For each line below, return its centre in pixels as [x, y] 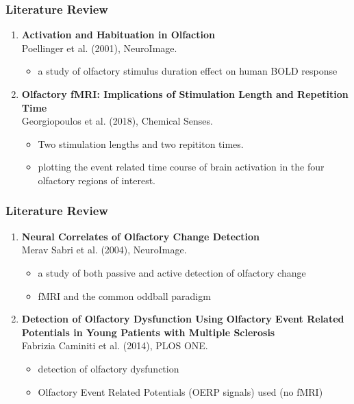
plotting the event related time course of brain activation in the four [181, 167]
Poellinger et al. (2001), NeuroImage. [99, 48]
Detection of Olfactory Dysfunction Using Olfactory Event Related [183, 319]
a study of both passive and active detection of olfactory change [172, 272]
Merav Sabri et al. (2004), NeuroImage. [104, 250]
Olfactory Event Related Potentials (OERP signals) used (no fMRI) [180, 391]
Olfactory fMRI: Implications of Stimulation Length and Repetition [185, 94]
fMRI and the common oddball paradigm [124, 295]
